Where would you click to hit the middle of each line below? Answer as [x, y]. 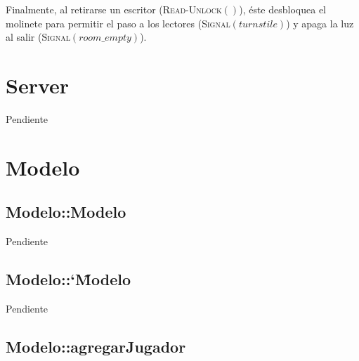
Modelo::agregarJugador [96, 346]
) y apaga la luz [320, 23]
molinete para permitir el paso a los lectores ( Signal [118, 23]
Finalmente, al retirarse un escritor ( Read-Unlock [114, 9]
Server [38, 85]
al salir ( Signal [38, 37]
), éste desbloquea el [282, 9]
